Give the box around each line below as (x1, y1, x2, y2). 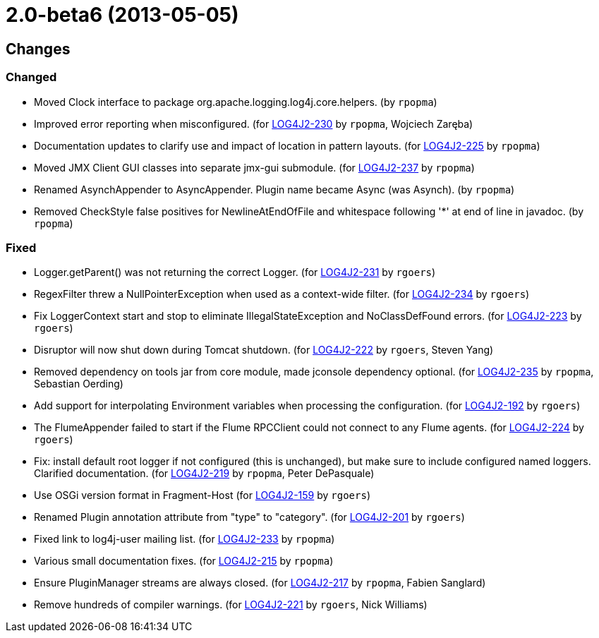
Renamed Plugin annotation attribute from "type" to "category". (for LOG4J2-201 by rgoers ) (34, 511, 465, 524)
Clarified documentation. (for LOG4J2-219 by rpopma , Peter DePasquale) (34, 467, 375, 480)
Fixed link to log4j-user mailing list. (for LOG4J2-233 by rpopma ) (34, 533, 335, 546)
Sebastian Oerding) (34, 378, 123, 390)
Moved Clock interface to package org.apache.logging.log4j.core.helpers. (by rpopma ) (34, 95, 437, 108)
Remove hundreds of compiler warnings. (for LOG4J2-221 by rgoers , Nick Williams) (34, 598, 428, 611)
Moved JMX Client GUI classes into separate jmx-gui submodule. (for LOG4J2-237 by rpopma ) (34, 161, 475, 174)
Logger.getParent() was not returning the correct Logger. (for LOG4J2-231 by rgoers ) (34, 266, 436, 279)
